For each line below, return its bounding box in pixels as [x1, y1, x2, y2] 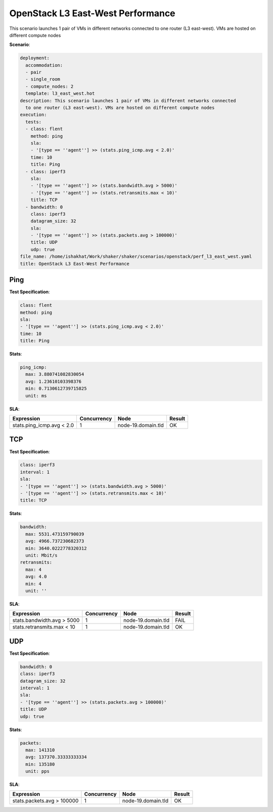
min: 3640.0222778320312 [25, 545, 87, 551]
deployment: [20, 55, 50, 61]
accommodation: [25, 62, 63, 68]
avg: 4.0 [25, 574, 47, 579]
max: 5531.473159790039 [25, 531, 84, 537]
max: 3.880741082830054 [25, 371, 84, 377]
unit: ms [25, 393, 47, 399]
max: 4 [25, 566, 42, 572]
